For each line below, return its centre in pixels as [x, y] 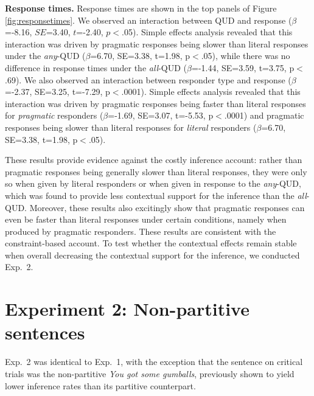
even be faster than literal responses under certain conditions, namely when [146, 219]
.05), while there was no [246, 56]
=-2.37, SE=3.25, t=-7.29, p [58, 92]
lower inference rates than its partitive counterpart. [100, 385]
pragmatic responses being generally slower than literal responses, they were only [156, 171]
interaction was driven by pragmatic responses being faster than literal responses [155, 103]
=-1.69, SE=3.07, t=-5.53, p [161, 115]
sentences [45, 332]
